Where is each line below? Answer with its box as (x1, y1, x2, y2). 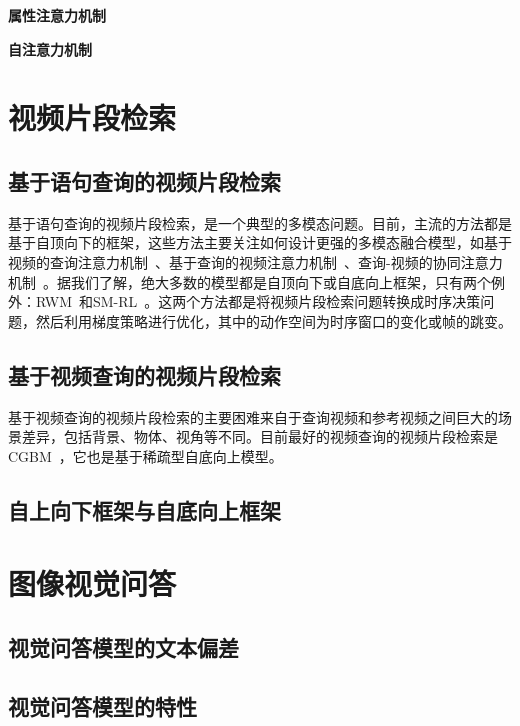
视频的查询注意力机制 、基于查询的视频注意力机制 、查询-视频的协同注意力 (8, 251, 503, 272)
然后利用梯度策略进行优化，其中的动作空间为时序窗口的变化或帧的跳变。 (35, 310, 512, 331)
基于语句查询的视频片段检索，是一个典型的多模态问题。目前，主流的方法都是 (8, 212, 512, 233)
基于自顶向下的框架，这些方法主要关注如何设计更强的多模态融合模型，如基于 (8, 232, 512, 253)
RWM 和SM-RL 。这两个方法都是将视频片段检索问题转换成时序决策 (35, 291, 481, 312)
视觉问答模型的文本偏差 (8, 631, 239, 662)
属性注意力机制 (8, 5, 106, 25)
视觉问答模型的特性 (8, 690, 197, 721)
